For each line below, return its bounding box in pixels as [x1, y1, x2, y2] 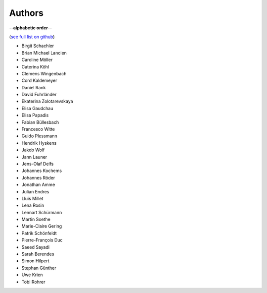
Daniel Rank [21, 84, 46, 90]
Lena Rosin [21, 202, 44, 208]
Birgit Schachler [21, 43, 54, 49]
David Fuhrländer [21, 92, 57, 98]
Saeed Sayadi [21, 244, 49, 250]
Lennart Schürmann [21, 209, 62, 215]
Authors [9, 7, 44, 18]
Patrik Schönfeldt [21, 230, 57, 236]
